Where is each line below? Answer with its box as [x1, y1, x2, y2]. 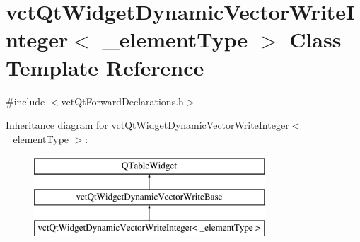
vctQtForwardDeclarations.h [61, 93, 184, 108]
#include [6, 93, 45, 108]
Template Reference [6, 52, 204, 81]
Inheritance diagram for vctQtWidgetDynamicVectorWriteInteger [6, 117, 289, 132]
